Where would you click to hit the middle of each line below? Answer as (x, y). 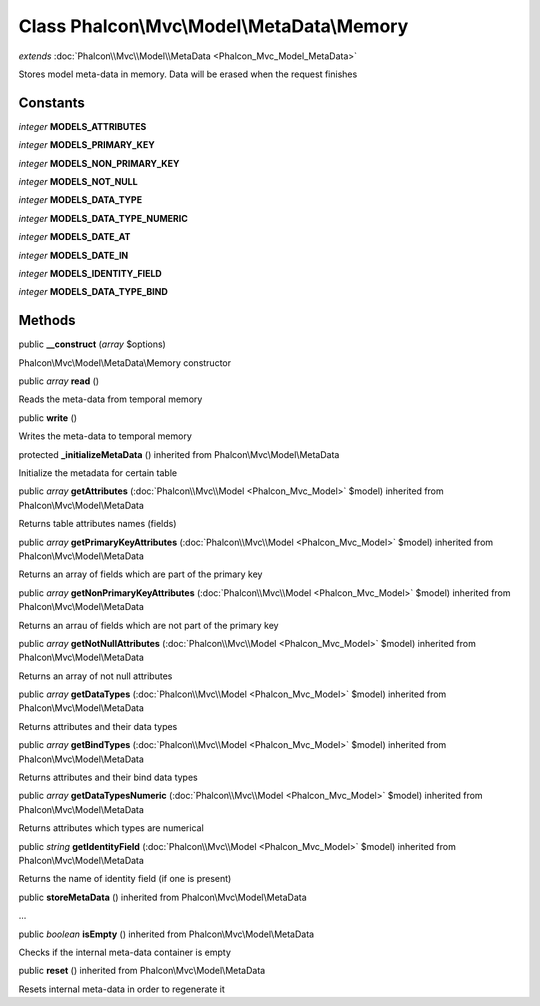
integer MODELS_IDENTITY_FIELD (90, 273)
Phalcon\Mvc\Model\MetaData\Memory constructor (125, 362)
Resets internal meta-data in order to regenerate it (121, 989)
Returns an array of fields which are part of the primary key (140, 574)
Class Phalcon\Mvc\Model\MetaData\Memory (213, 26)
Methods (47, 320)
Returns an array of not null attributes (95, 676)
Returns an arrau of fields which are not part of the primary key (148, 625)
